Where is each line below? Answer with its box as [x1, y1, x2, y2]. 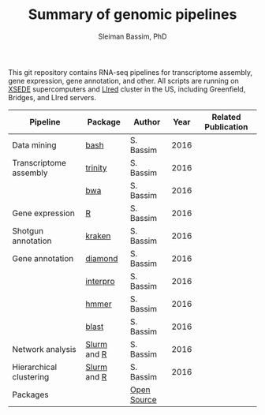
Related [211, 111, 241, 122]
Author [133, 116, 161, 127]
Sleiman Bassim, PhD [98, 32, 167, 41]
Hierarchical [12, 361, 58, 372]
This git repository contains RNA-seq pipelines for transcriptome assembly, [8, 67, 252, 77]
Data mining [12, 140, 57, 151]
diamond [85, 252, 118, 264]
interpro [85, 275, 115, 286]
